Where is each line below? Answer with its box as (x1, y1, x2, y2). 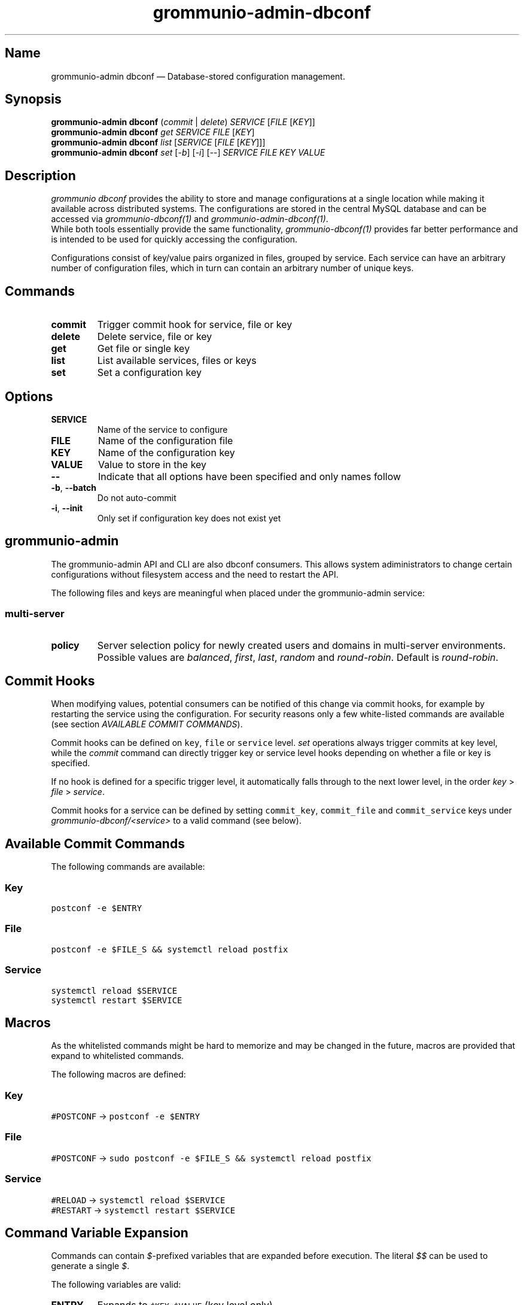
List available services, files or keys (97, 354, 257, 367)
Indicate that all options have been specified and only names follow (98, 470, 401, 482)
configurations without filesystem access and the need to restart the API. (51, 569, 339, 579)
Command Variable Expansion (5, 1225, 188, 1241)
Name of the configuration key (98, 446, 235, 459)
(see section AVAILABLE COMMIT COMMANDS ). (51, 719, 243, 730)
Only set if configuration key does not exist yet (97, 512, 281, 523)
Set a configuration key (97, 366, 202, 379)
